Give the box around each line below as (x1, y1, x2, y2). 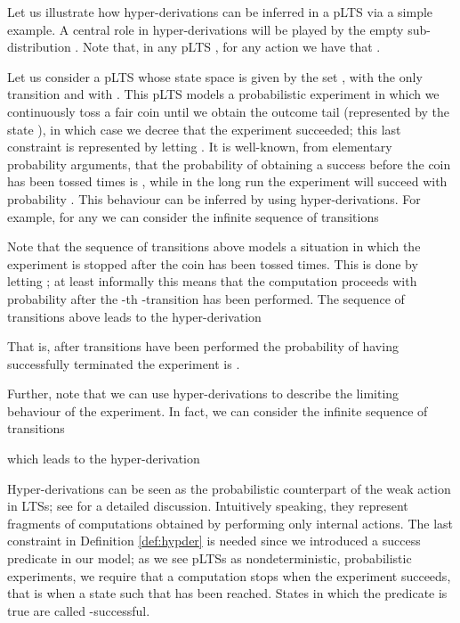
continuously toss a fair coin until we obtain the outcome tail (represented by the (7, 102, 450, 120)
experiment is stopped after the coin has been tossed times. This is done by (7, 254, 418, 273)
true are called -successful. (7, 601, 150, 619)
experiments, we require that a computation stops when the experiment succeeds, (7, 566, 451, 585)
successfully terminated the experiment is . (7, 354, 240, 373)
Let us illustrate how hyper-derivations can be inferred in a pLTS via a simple (7, 3, 433, 20)
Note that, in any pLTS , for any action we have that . (82, 37, 381, 56)
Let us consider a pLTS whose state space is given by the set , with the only (7, 67, 423, 86)
